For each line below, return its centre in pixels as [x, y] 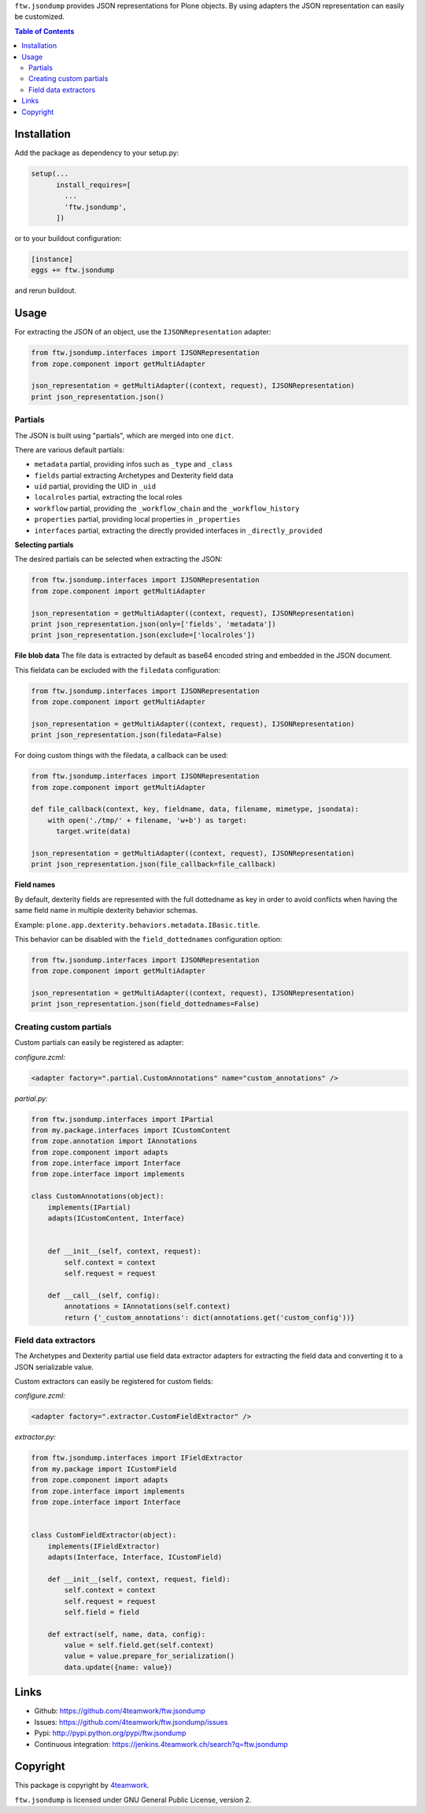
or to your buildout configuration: [68, 238]
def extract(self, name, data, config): [127, 1634]
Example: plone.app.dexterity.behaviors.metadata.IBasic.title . [137, 925]
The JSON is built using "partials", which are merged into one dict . [124, 435]
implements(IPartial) [89, 1207]
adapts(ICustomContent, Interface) [116, 1219]
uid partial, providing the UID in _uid [95, 486]
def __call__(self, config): [104, 1295]
